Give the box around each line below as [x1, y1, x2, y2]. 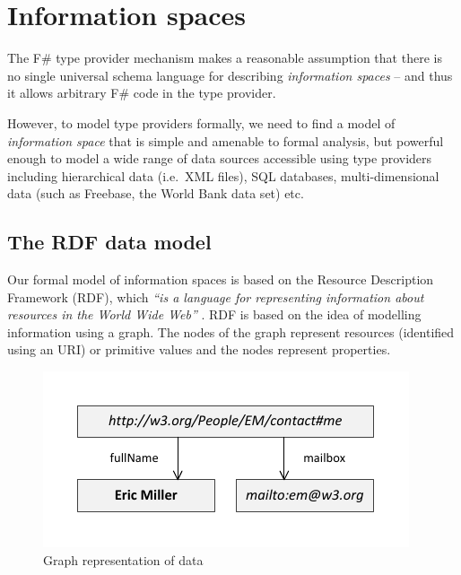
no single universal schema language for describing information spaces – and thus [7, 65, 453, 84]
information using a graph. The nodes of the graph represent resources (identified [7, 322, 455, 341]
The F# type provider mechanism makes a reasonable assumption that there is [7, 48, 442, 67]
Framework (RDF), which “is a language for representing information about [7, 287, 424, 306]
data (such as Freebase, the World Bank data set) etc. [7, 184, 304, 203]
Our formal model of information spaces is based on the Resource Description [7, 270, 434, 289]
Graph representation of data [43, 550, 204, 569]
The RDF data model [7, 228, 212, 256]
